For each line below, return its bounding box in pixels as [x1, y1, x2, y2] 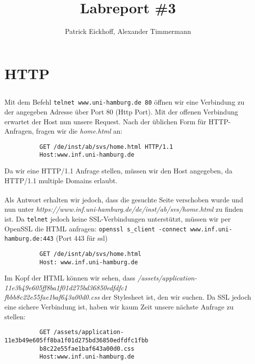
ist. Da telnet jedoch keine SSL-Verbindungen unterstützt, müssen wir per [4, 214, 231, 224]
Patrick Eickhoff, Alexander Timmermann [65, 26, 191, 36]
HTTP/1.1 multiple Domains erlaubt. [4, 175, 118, 185]
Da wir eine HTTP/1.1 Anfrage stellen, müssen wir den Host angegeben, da [4, 166, 232, 176]
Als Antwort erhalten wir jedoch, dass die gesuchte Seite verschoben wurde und [4, 194, 243, 204]
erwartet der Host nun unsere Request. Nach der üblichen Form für [4, 116, 206, 126]
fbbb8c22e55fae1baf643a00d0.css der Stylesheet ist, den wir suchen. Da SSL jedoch [4, 292, 251, 302]
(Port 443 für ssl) [55, 233, 108, 243]
